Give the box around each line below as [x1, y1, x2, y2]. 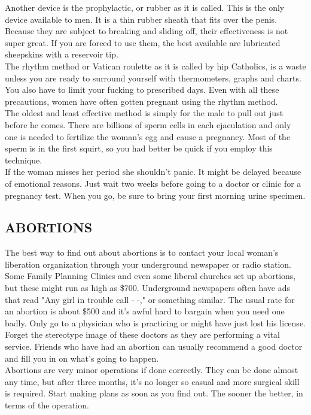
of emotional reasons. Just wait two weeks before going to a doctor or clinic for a [5, 177, 301, 189]
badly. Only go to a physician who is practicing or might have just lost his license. [5, 316, 306, 329]
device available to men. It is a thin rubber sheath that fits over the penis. [5, 13, 278, 25]
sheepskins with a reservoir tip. [5, 48, 118, 60]
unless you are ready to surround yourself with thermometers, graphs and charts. [5, 71, 301, 84]
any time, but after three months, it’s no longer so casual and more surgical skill [5, 375, 300, 387]
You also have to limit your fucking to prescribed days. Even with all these [5, 83, 279, 96]
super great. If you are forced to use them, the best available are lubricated [5, 36, 280, 49]
